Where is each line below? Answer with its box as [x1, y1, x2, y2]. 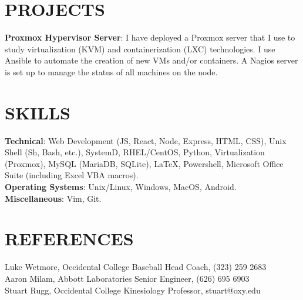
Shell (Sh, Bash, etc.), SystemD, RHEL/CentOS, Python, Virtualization [5, 146, 265, 158]
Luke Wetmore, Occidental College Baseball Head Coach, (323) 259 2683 [5, 261, 267, 273]
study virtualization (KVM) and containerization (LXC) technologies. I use [5, 42, 275, 55]
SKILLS [5, 100, 70, 124]
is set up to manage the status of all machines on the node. [5, 65, 218, 78]
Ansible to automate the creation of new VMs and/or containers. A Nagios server [5, 54, 298, 66]
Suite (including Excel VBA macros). [5, 169, 139, 181]
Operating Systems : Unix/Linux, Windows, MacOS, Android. [5, 181, 237, 192]
